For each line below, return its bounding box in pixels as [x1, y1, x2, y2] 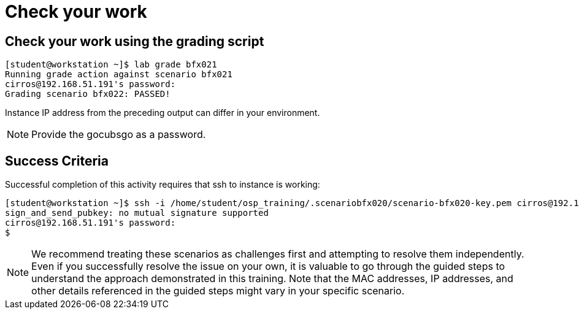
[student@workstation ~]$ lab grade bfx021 [5, 59, 217, 70]
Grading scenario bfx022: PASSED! [5, 89, 171, 99]
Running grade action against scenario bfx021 [5, 69, 232, 80]
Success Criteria [5, 153, 109, 169]
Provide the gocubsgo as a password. [31, 128, 206, 141]
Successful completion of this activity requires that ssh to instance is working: [5, 179, 320, 190]
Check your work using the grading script [5, 33, 264, 49]
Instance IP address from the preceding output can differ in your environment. [5, 107, 320, 118]
